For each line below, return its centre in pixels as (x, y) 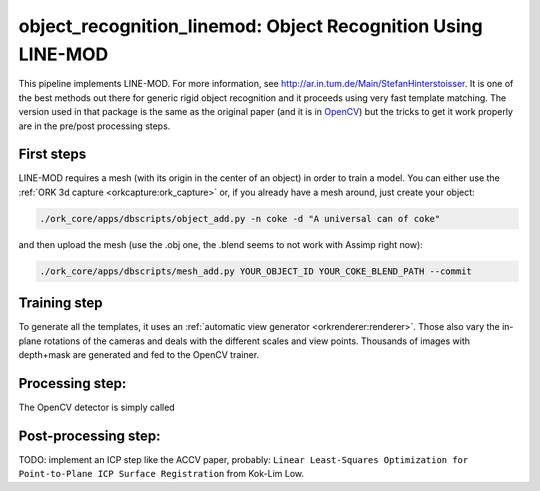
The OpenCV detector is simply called (96, 407)
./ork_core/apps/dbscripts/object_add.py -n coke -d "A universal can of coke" (240, 218)
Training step (61, 303)
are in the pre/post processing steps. (94, 126)
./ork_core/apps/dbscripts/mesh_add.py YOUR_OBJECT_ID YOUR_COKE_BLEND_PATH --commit (255, 271)
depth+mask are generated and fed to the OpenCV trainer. (139, 355)
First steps (52, 154)
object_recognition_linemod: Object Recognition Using (251, 26)
